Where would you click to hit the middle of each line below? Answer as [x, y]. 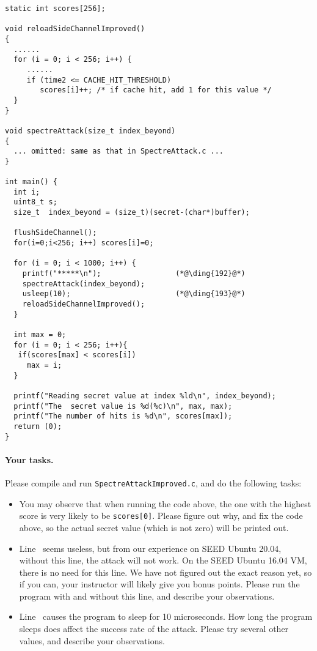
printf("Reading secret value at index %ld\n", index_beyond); [145, 396]
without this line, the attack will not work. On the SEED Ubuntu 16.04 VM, [163, 560]
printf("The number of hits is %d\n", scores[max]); [123, 416]
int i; [27, 192]
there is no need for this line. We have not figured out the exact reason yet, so [166, 572]
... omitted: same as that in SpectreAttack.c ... [118, 151]
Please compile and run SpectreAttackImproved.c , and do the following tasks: [153, 483]
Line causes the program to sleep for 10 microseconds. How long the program [166, 616]
